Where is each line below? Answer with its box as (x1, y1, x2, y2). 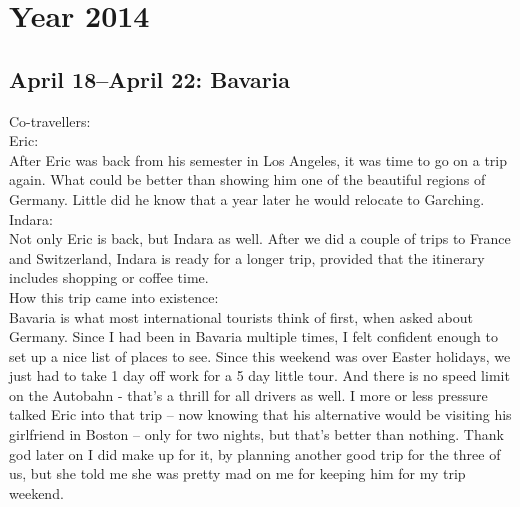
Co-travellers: (9, 110, 91, 131)
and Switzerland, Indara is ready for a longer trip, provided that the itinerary (9, 247, 485, 268)
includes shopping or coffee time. (9, 267, 209, 288)
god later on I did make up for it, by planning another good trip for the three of (9, 443, 501, 464)
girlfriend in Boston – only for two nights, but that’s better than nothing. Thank (9, 424, 504, 445)
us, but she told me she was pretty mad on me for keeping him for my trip (9, 463, 466, 484)
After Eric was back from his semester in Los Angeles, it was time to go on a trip (9, 149, 508, 170)
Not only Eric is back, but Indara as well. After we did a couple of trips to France (9, 228, 511, 249)
